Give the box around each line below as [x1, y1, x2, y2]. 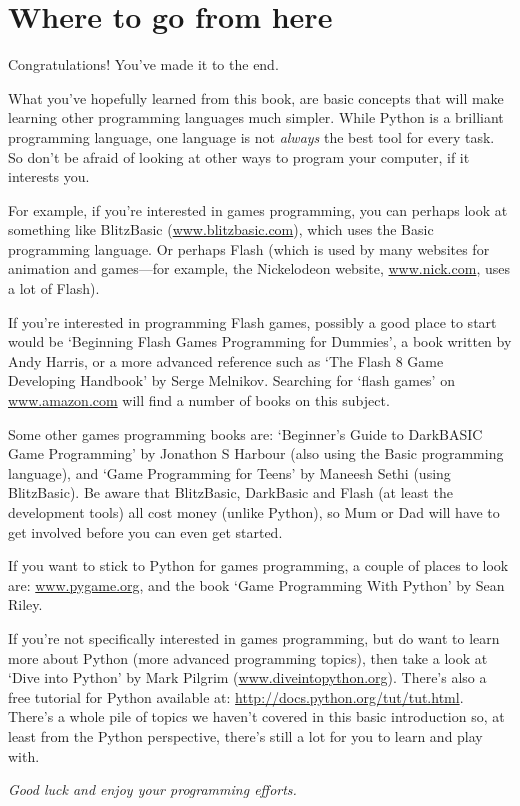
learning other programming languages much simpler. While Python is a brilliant [8, 107, 504, 128]
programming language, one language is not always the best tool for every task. [8, 126, 495, 147]
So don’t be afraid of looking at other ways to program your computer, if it [8, 146, 470, 167]
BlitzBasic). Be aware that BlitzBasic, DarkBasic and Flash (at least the [8, 482, 453, 503]
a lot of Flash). [8, 278, 100, 299]
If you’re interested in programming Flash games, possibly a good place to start [8, 311, 497, 332]
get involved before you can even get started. [8, 521, 283, 542]
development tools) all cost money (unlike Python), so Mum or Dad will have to [8, 502, 500, 522]
